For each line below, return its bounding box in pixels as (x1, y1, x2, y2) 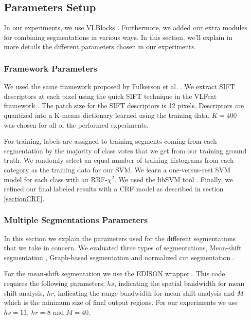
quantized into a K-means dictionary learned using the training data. (4, 110, 210, 120)
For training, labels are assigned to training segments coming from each (4, 136, 217, 146)
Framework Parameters (4, 62, 97, 74)
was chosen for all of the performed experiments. (4, 119, 149, 130)
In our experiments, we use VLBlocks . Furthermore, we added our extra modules (4, 22, 248, 33)
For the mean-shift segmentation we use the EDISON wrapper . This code (4, 268, 225, 279)
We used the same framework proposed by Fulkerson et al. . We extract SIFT (4, 81, 235, 92)
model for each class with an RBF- (4, 174, 108, 184)
